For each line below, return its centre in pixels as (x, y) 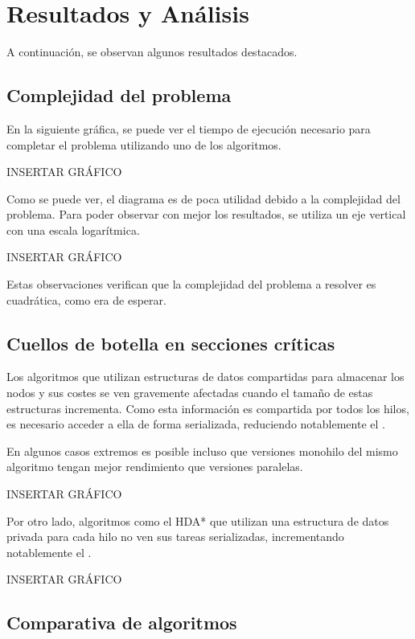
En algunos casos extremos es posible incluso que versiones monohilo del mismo (202, 451)
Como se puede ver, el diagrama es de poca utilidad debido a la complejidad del (203, 198)
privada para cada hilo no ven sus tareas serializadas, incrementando (175, 537)
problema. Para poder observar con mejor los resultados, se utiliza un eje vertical (206, 214)
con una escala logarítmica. (73, 229)
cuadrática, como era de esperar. (86, 299)
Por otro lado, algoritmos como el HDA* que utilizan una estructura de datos (198, 520)
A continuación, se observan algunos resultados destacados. (152, 52)
